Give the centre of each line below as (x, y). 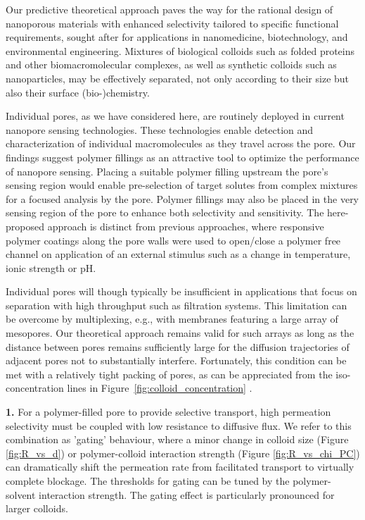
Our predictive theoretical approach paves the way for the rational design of (169, 9)
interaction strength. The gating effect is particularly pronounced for (187, 494)
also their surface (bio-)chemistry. (78, 92)
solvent (21, 494)
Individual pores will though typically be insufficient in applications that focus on (181, 291)
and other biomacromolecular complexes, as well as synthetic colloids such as (171, 64)
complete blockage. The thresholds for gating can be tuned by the (148, 481)
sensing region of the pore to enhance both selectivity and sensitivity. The (165, 212)
